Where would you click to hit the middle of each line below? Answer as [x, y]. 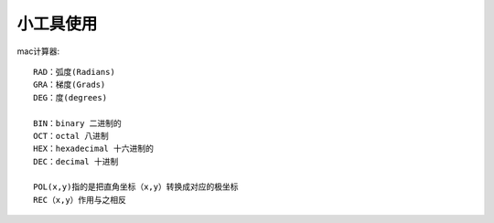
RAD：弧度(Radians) [75, 72]
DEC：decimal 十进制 [76, 161]
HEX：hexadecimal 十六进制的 [94, 149]
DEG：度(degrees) [70, 97]
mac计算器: [38, 51]
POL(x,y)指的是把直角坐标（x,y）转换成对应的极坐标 [136, 187]
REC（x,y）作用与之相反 [80, 200]
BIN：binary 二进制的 [78, 123]
